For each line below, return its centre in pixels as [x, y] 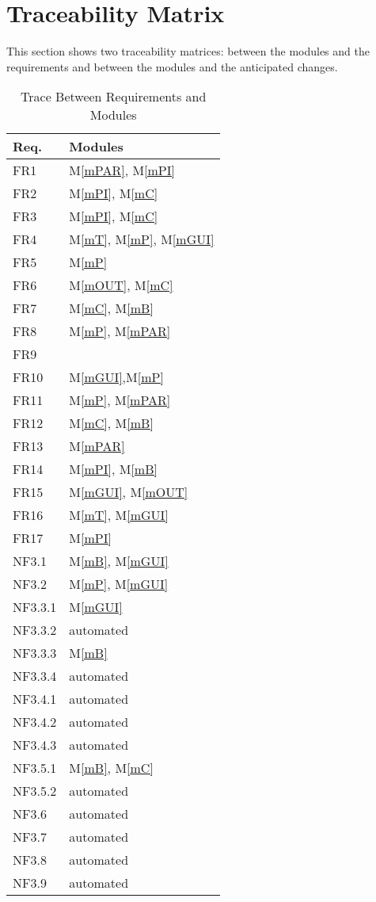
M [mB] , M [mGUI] [119, 561]
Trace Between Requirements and [114, 97]
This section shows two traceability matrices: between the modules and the [188, 51]
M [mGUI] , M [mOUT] [129, 492]
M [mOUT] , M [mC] [121, 285]
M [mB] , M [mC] [111, 768]
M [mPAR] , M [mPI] [122, 170]
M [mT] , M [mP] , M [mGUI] [142, 239]
